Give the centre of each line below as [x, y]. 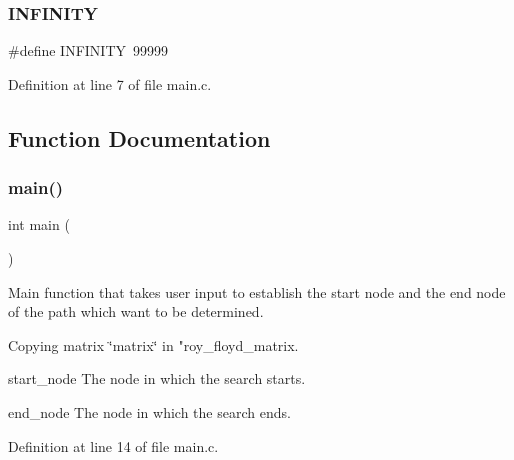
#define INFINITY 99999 [88, 50]
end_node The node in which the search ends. [149, 411]
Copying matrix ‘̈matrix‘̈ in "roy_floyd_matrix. [153, 344]
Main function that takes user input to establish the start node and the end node [257, 291]
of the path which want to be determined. [136, 311]
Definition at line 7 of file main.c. [110, 83]
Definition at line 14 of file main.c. [113, 445]
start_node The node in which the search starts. [157, 378]
